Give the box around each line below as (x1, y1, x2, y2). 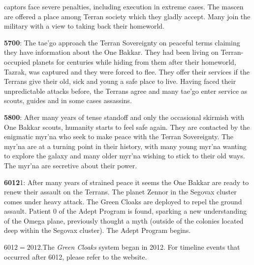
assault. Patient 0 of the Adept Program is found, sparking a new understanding (4, 206, 247, 216)
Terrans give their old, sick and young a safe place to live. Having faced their (4, 76, 236, 86)
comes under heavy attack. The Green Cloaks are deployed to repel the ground (4, 196, 242, 206)
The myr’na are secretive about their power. (4, 160, 137, 170)
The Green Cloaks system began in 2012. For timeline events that (42, 242, 240, 252)
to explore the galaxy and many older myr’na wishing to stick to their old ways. (4, 151, 245, 161)
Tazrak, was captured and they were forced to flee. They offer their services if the (4, 66, 250, 76)
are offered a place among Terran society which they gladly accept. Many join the (4, 11, 251, 21)
